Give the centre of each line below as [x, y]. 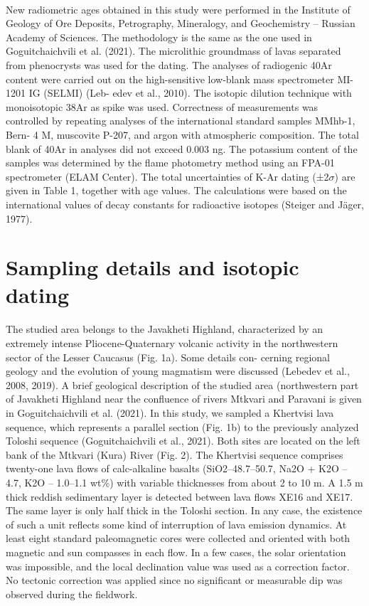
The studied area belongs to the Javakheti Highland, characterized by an [165, 329]
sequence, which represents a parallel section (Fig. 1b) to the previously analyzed [182, 426]
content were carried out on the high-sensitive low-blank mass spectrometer [170, 79]
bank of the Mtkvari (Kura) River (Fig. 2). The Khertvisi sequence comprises [175, 454]
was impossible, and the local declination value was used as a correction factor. [178, 566]
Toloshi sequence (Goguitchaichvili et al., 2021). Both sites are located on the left [183, 441]
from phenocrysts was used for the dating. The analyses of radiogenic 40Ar [169, 64]
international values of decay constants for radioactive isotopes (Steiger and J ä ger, [185, 204]
